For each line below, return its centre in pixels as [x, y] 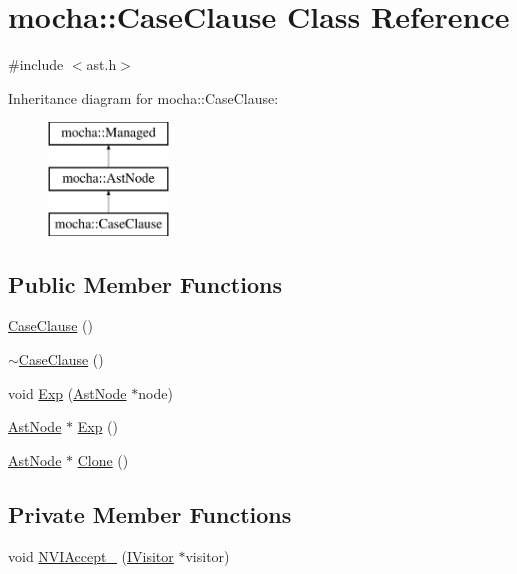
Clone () [103, 459]
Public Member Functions [145, 283]
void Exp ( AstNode [67, 392]
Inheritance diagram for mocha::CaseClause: [143, 97]
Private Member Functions [150, 513]
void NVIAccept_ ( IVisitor [91, 555]
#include [36, 64]
